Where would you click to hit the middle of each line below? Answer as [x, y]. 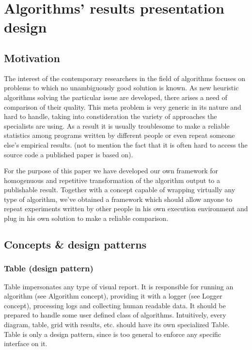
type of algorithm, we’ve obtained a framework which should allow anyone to [118, 199]
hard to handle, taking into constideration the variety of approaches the [110, 116]
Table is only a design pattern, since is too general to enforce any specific [113, 334]
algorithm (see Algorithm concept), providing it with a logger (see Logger [113, 296]
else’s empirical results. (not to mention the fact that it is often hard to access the [126, 144]
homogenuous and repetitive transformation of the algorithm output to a [112, 180]
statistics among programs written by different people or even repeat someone [119, 135]
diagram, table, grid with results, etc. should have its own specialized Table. [117, 325]
